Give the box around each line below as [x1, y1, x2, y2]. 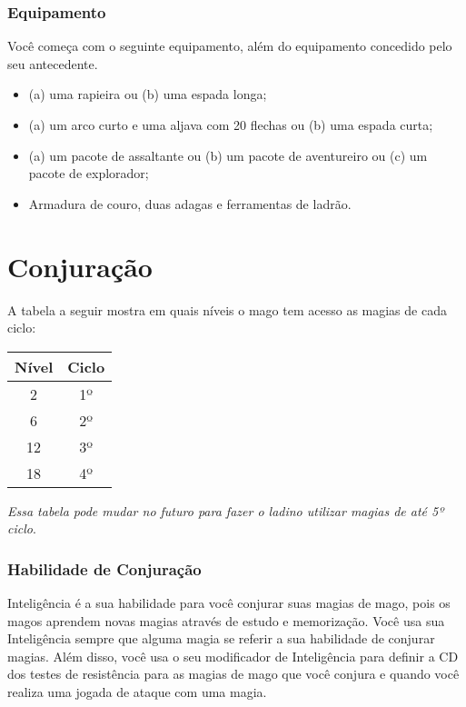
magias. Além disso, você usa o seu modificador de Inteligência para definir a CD [7, 646, 459, 665]
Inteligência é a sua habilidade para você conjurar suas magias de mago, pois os [7, 593, 451, 612]
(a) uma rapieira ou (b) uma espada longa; [28, 85, 267, 104]
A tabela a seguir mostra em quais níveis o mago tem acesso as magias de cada [7, 300, 447, 319]
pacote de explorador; [28, 164, 149, 183]
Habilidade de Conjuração [7, 557, 202, 580]
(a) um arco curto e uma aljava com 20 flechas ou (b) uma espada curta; [28, 115, 433, 134]
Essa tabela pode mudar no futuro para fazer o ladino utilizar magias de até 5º [7, 501, 444, 520]
